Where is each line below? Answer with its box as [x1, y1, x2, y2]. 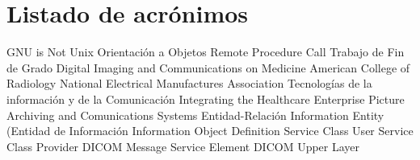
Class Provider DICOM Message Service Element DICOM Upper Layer [6, 137, 360, 154]
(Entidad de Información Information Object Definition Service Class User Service [6, 122, 414, 139]
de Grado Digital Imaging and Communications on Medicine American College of [6, 59, 410, 76]
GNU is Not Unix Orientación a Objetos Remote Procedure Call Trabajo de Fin [6, 43, 405, 60]
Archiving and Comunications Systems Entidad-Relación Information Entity [6, 106, 384, 123]
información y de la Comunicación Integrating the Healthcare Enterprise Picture [6, 90, 405, 107]
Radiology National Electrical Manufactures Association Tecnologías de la [6, 75, 372, 92]
